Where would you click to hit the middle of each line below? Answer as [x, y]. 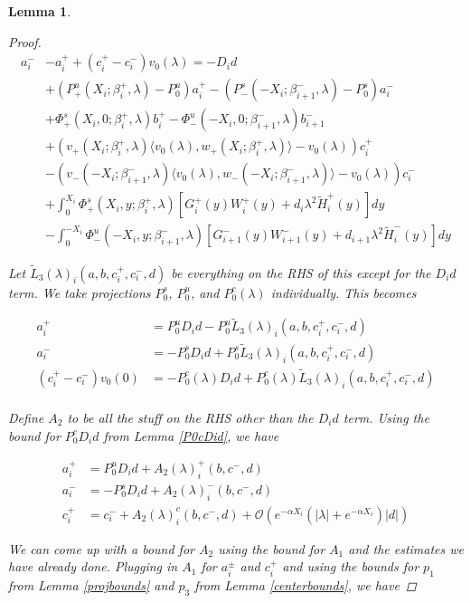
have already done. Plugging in [93, 566]
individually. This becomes [344, 292]
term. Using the [386, 417]
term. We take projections [80, 292]
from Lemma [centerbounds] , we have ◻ [306, 585]
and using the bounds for [351, 566]
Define [26, 417]
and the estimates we [406, 548]
